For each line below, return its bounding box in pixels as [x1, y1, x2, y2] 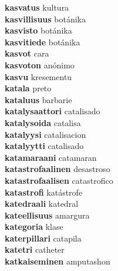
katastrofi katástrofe [5, 186, 83, 198]
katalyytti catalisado [5, 140, 84, 152]
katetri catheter [5, 243, 65, 256]
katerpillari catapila [5, 232, 82, 244]
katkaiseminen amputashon [5, 255, 110, 267]
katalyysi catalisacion [5, 128, 86, 140]
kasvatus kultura [5, 1, 69, 13]
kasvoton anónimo [5, 58, 75, 71]
